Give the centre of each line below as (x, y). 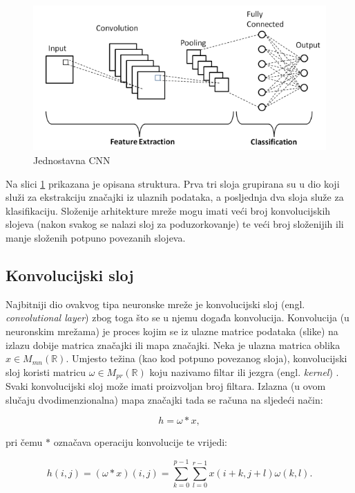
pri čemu (24, 442)
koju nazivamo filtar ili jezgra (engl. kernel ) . (244, 371)
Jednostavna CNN (72, 160)
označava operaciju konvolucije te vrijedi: (140, 442)
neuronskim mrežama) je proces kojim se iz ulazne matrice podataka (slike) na (172, 331)
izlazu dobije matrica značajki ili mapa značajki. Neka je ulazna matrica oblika (173, 344)
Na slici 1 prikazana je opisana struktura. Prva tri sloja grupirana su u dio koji (173, 183)
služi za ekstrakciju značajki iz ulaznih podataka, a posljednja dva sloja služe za (175, 197)
